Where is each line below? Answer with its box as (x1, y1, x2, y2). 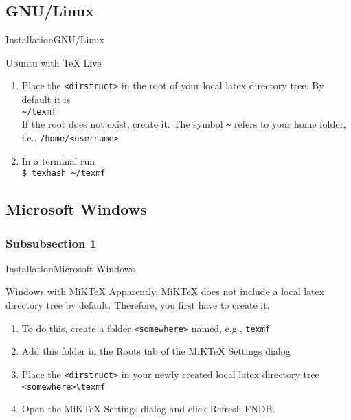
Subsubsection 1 (5, 234, 97, 251)
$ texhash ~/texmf (21, 168, 106, 178)
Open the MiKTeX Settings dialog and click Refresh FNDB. (21, 401, 275, 416)
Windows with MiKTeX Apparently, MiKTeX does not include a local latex (5, 284, 325, 299)
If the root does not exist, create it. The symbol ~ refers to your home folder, (21, 117, 346, 131)
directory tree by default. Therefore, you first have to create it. (5, 298, 270, 312)
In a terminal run (21, 153, 95, 167)
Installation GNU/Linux (5, 32, 104, 47)
